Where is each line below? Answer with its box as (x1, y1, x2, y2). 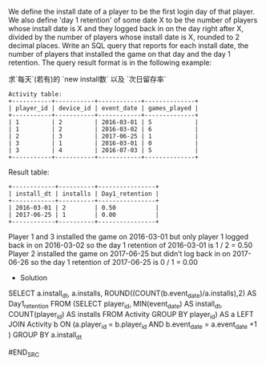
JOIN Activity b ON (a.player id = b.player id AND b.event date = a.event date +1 (8, 319, 258, 331)
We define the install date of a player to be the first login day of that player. (8, 7, 255, 16)
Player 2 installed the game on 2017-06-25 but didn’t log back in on (8, 249, 231, 259)
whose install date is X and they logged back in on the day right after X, (8, 24, 244, 33)
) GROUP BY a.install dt (8, 330, 83, 341)
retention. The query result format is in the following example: (8, 58, 212, 67)
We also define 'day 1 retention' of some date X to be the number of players (8, 15, 258, 25)
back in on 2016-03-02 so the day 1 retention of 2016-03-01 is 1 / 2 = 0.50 (8, 240, 253, 250)
